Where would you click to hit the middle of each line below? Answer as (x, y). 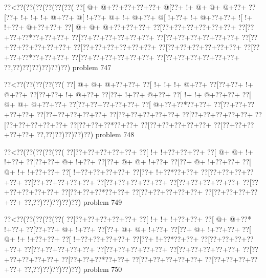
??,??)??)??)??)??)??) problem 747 (58, 67)
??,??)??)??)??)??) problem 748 (85, 134)
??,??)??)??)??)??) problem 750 (73, 269)
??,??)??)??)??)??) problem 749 (73, 201)
